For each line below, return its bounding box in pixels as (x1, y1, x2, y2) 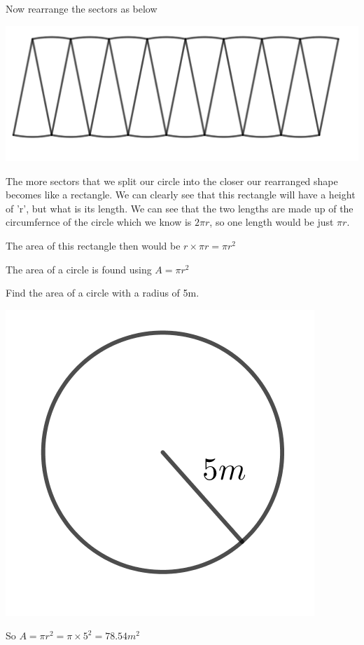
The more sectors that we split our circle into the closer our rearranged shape (6, 173, 338, 188)
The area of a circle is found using (6, 262, 152, 276)
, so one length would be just (209, 215, 334, 229)
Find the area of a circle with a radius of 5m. (6, 285, 199, 300)
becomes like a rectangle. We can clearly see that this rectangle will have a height (6, 187, 356, 202)
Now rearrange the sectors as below (6, 1, 157, 15)
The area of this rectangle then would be (6, 238, 181, 252)
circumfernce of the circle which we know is (6, 215, 192, 229)
